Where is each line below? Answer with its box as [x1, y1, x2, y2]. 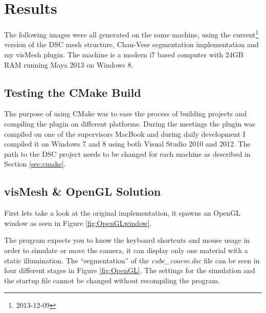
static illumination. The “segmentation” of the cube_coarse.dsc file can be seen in [4, 255, 260, 265]
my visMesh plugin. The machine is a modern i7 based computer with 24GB [4, 49, 243, 59]
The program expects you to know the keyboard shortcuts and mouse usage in [4, 235, 250, 245]
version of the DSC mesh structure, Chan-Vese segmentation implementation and [4, 39, 259, 50]
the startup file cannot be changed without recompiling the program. [4, 275, 220, 285]
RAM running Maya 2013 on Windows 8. [4, 59, 134, 70]
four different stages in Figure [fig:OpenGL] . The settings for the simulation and [4, 265, 255, 276]
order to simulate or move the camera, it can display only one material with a [4, 244, 248, 255]
